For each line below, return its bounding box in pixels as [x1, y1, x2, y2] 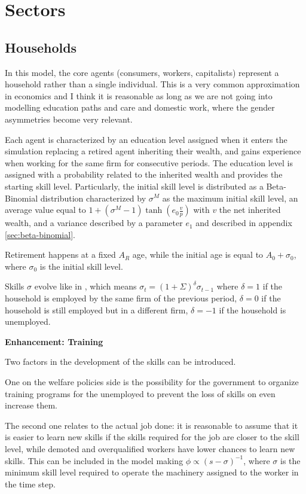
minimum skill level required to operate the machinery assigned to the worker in [5, 466, 299, 478]
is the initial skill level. [39, 260, 123, 272]
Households [5, 38, 77, 56]
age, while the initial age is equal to [132, 248, 264, 261]
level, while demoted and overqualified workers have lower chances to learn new [5, 443, 295, 455]
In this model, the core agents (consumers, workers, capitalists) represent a [5, 66, 279, 78]
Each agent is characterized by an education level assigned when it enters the [5, 133, 287, 145]
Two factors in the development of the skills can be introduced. [5, 355, 236, 368]
